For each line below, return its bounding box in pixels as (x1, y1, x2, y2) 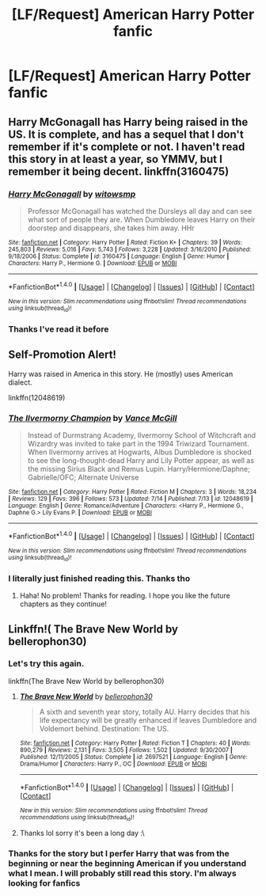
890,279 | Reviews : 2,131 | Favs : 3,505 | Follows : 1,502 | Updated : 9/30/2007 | (19, 746, 234, 754)
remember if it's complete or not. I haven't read (8, 140, 245, 154)
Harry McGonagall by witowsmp (8, 188, 136, 199)
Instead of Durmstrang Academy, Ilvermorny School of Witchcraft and (27, 430, 256, 440)
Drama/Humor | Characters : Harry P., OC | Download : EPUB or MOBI (19, 760, 207, 768)
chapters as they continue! (19, 599, 107, 609)
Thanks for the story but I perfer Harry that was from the (8, 848, 230, 859)
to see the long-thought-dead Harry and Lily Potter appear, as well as (27, 455, 255, 465)
